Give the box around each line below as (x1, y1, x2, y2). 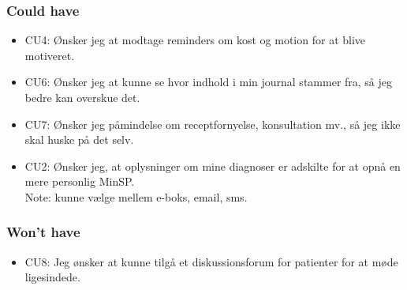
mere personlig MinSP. (24, 173, 135, 190)
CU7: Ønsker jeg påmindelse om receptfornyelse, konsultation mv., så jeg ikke (24, 115, 401, 132)
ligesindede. (24, 269, 80, 285)
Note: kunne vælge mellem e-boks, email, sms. (24, 188, 248, 205)
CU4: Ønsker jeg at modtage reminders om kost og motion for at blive (24, 32, 366, 48)
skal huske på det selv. (24, 131, 134, 148)
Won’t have (6, 222, 80, 242)
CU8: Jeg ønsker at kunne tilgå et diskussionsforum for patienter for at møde (24, 253, 398, 269)
